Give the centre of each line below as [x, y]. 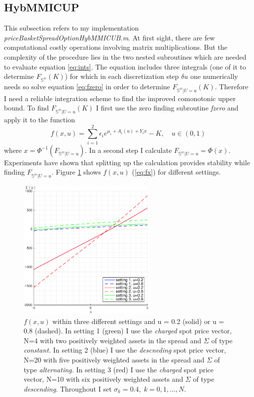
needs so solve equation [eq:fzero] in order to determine [87, 86]
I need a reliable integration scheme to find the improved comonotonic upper [120, 98]
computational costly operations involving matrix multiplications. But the [116, 47]
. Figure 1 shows [76, 172]
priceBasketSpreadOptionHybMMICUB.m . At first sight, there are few [109, 37]
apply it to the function [39, 120]
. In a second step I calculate [128, 150]
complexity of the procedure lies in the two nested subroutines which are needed [125, 56]
